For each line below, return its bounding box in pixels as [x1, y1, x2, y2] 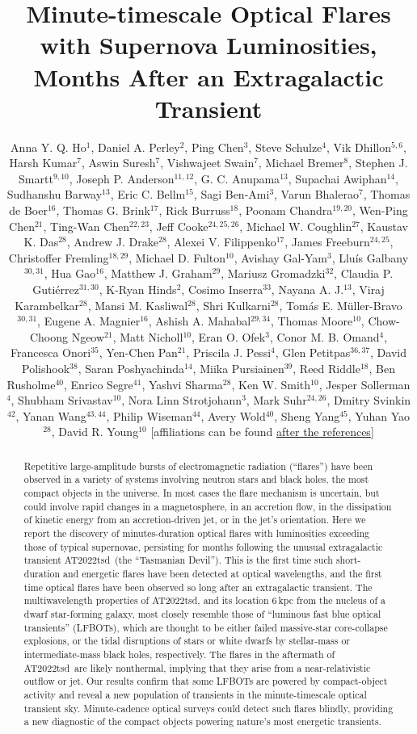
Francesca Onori [11, 344, 91, 361]
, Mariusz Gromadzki [221, 265, 326, 282]
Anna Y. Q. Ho [11, 138, 86, 155]
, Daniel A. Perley [91, 138, 180, 155]
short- [335, 553, 361, 567]
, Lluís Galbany [331, 249, 409, 266]
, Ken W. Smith [231, 375, 311, 392]
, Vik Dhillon [326, 138, 391, 155]
